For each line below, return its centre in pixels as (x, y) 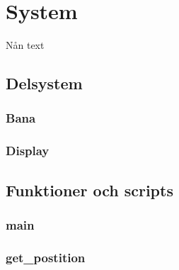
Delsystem (44, 83)
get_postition (46, 257)
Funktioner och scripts (89, 190)
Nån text (25, 45)
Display (28, 151)
